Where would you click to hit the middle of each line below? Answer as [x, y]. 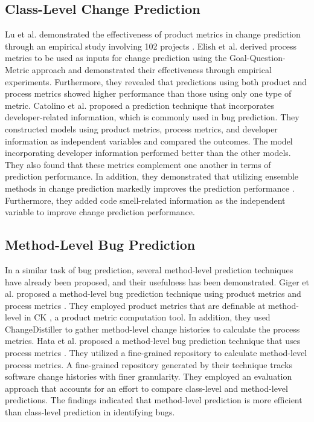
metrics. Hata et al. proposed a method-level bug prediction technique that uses [153, 341]
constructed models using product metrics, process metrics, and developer [141, 128]
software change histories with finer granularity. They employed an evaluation [149, 376]
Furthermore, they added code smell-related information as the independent [145, 200]
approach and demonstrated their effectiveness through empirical [152, 69]
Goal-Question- [257, 58]
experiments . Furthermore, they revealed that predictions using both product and [156, 81]
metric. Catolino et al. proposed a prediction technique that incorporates [140, 105]
